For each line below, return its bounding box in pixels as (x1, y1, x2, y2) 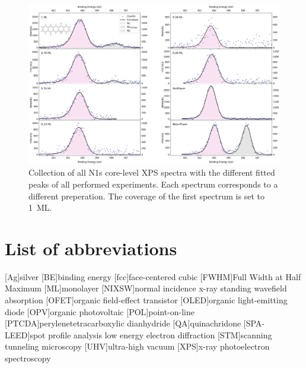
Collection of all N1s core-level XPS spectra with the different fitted (28, 166, 275, 179)
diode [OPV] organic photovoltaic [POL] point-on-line (5, 305, 195, 318)
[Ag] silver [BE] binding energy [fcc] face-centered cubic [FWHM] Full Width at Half (5, 270, 301, 283)
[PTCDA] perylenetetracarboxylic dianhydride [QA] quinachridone (5, 317, 241, 329)
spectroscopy (5, 351, 51, 364)
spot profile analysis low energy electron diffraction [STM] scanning (30, 328, 272, 341)
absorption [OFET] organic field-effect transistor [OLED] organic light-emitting (5, 294, 288, 306)
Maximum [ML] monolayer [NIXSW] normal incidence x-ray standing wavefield (5, 282, 287, 294)
